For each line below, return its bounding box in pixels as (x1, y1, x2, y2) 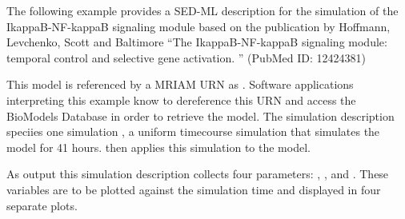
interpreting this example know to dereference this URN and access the (6, 91, 356, 108)
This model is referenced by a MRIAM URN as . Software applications (6, 76, 354, 93)
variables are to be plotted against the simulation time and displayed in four (6, 181, 381, 197)
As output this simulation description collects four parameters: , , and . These (6, 165, 389, 182)
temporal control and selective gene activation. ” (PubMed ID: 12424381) (6, 49, 366, 66)
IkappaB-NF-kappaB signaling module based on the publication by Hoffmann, (6, 18, 391, 34)
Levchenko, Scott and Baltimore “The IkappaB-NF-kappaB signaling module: (6, 34, 387, 50)
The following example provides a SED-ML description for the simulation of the (6, 2, 399, 18)
